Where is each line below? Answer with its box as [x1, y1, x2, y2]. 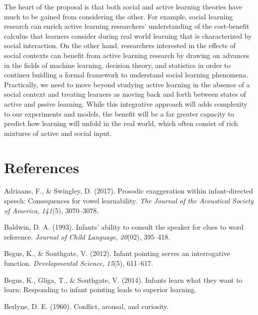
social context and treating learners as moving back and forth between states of [4, 89, 246, 99]
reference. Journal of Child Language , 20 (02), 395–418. [4, 231, 171, 242]
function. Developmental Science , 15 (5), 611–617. [4, 258, 153, 268]
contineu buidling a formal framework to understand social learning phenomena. [4, 69, 249, 80]
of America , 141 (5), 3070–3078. [4, 205, 99, 215]
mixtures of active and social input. [4, 127, 112, 138]
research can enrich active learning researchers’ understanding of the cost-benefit [4, 21, 250, 31]
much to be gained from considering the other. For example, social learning [4, 11, 233, 21]
